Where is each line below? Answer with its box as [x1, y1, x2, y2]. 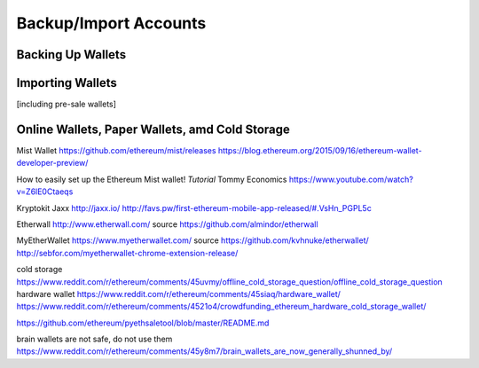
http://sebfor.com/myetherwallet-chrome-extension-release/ [16, 247, 239, 258]
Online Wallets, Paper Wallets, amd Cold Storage [16, 121, 290, 137]
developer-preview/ [16, 158, 89, 168]
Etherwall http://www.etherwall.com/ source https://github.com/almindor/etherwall [16, 218, 318, 230]
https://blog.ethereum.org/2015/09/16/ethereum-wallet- [217, 145, 422, 155]
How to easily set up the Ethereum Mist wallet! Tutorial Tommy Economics [16, 174, 287, 184]
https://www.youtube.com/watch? [288, 174, 414, 184]
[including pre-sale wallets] [16, 98, 117, 110]
